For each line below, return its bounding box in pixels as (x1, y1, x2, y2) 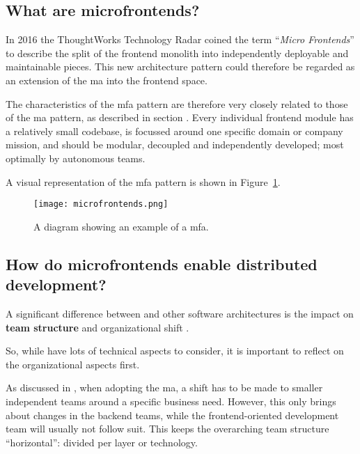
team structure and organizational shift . (6, 320, 189, 334)
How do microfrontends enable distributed (6, 253, 318, 274)
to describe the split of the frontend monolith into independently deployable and (6, 45, 349, 60)
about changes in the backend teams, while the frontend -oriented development (6, 407, 339, 422)
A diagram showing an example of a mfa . (33, 219, 209, 233)
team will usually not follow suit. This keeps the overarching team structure (6, 421, 329, 436)
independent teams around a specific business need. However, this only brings (6, 393, 336, 408)
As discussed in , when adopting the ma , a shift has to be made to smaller (6, 380, 323, 395)
